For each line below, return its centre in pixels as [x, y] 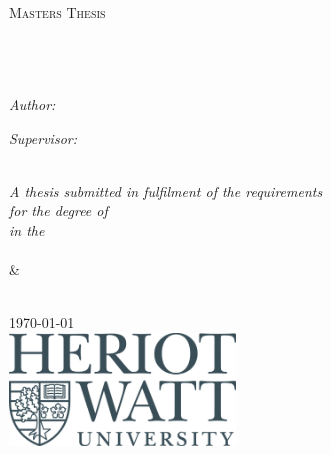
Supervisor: [43, 137]
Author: [32, 103]
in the [27, 229]
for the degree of [58, 210]
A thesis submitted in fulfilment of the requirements [166, 190]
